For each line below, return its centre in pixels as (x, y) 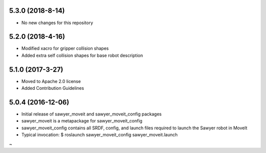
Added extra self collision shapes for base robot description (82, 55)
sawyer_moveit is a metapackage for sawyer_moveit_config (82, 121)
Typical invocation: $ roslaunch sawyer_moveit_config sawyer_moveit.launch (100, 135)
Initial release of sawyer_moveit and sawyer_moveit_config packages (92, 114)
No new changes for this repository (57, 23)
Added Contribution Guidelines (53, 88)
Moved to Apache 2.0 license (51, 81)
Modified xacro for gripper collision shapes (65, 48)
